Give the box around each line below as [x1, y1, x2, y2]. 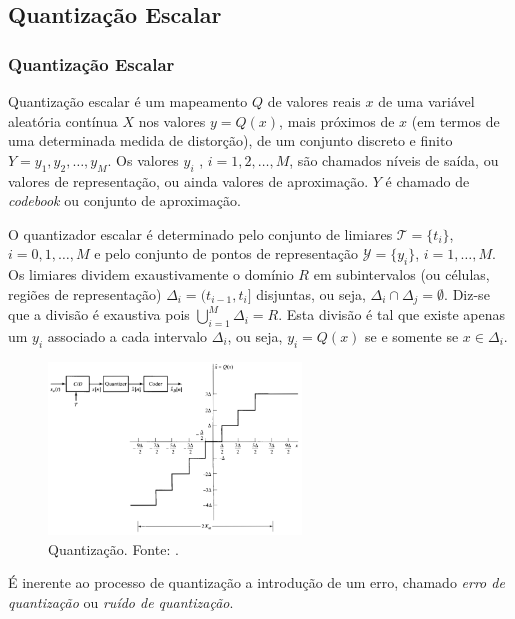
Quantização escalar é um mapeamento [8, 91, 248, 111]
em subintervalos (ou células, [313, 264, 490, 285]
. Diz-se [444, 283, 490, 304]
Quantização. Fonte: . [48, 538, 179, 559]
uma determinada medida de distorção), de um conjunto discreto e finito [8, 130, 453, 151]
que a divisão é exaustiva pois [8, 304, 190, 325]
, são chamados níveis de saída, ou [289, 149, 499, 170]
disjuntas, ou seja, [256, 283, 366, 304]
